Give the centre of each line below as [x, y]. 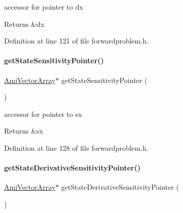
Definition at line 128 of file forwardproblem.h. [77, 147]
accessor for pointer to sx [43, 114]
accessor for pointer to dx [44, 7]
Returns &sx [24, 131]
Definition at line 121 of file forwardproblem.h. [77, 41]
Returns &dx [24, 24]
